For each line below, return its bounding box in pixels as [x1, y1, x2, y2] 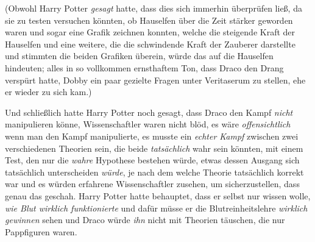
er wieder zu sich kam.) [5, 85, 92, 98]
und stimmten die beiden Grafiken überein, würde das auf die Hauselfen [5, 49, 274, 62]
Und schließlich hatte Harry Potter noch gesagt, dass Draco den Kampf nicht [5, 105, 293, 118]
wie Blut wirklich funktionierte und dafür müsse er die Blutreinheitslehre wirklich [5, 201, 308, 214]
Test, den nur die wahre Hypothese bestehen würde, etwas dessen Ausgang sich [5, 154, 300, 166]
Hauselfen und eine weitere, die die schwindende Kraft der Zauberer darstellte [5, 37, 296, 50]
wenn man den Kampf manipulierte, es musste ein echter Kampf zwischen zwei [5, 129, 299, 142]
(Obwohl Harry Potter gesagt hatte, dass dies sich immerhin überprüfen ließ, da [5, 2, 302, 14]
